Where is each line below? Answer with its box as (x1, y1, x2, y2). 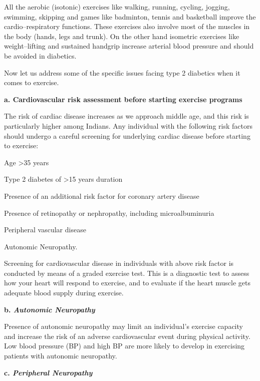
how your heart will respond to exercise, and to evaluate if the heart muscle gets (4, 277, 251, 288)
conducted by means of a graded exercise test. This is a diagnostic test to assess (4, 267, 249, 278)
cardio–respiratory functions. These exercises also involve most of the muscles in (4, 21, 250, 32)
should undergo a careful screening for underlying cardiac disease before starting (4, 130, 250, 141)
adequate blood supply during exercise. (4, 287, 124, 298)
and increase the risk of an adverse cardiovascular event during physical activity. (4, 330, 250, 341)
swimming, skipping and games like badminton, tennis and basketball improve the (4, 11, 256, 22)
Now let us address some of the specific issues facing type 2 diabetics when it (4, 67, 240, 78)
